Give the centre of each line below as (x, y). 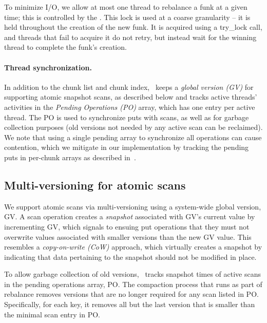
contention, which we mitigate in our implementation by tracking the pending (127, 147)
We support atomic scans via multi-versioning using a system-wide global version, (133, 206)
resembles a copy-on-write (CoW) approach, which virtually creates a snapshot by (133, 247)
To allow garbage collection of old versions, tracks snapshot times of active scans (133, 274)
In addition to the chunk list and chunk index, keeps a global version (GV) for (129, 87)
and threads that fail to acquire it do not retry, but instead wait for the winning (130, 37)
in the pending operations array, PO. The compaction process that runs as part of (133, 284)
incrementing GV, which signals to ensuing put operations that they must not (127, 226)
